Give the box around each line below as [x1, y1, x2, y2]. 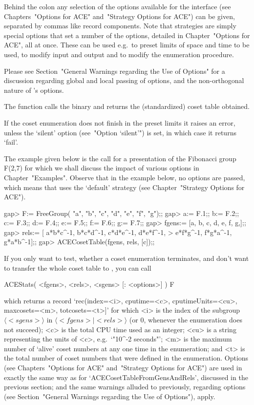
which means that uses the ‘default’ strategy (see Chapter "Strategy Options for [4, 182, 245, 192]
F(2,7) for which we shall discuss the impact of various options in [4, 163, 199, 173]
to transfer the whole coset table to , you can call [4, 262, 151, 273]
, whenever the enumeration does [144, 315, 242, 325]
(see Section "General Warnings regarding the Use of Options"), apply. [4, 391, 215, 401]
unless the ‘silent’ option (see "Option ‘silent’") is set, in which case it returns [4, 127, 236, 137]
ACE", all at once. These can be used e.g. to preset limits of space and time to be [4, 40, 250, 50]
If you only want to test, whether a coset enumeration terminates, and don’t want [4, 253, 249, 263]
